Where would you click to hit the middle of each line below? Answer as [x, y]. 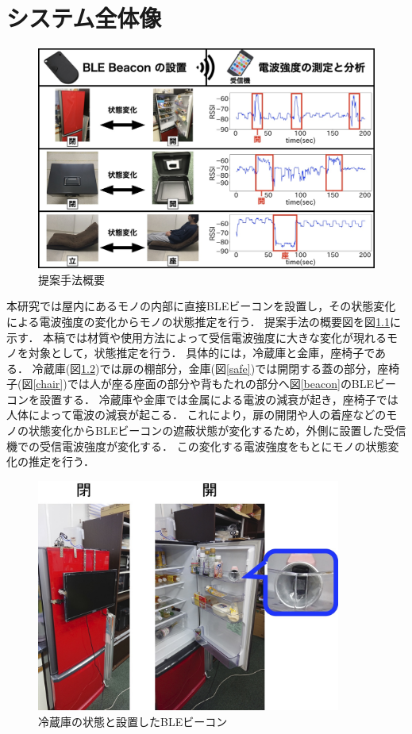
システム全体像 [84, 18]
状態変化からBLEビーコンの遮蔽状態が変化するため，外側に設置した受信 [217, 430]
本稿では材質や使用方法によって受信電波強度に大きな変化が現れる [215, 337]
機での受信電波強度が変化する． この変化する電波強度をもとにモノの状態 [197, 446]
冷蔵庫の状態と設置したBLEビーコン [133, 721]
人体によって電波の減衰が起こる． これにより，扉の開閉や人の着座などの [196, 415]
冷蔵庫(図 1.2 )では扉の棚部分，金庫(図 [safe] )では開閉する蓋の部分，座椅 [216, 368]
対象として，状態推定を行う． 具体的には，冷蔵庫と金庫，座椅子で [201, 353]
